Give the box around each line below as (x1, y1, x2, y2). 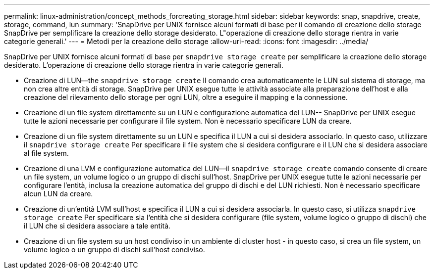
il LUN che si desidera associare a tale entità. (24, 222, 171, 230)
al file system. (24, 149, 69, 157)
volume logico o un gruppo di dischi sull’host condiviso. (24, 245, 205, 254)
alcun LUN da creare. (24, 189, 93, 198)
